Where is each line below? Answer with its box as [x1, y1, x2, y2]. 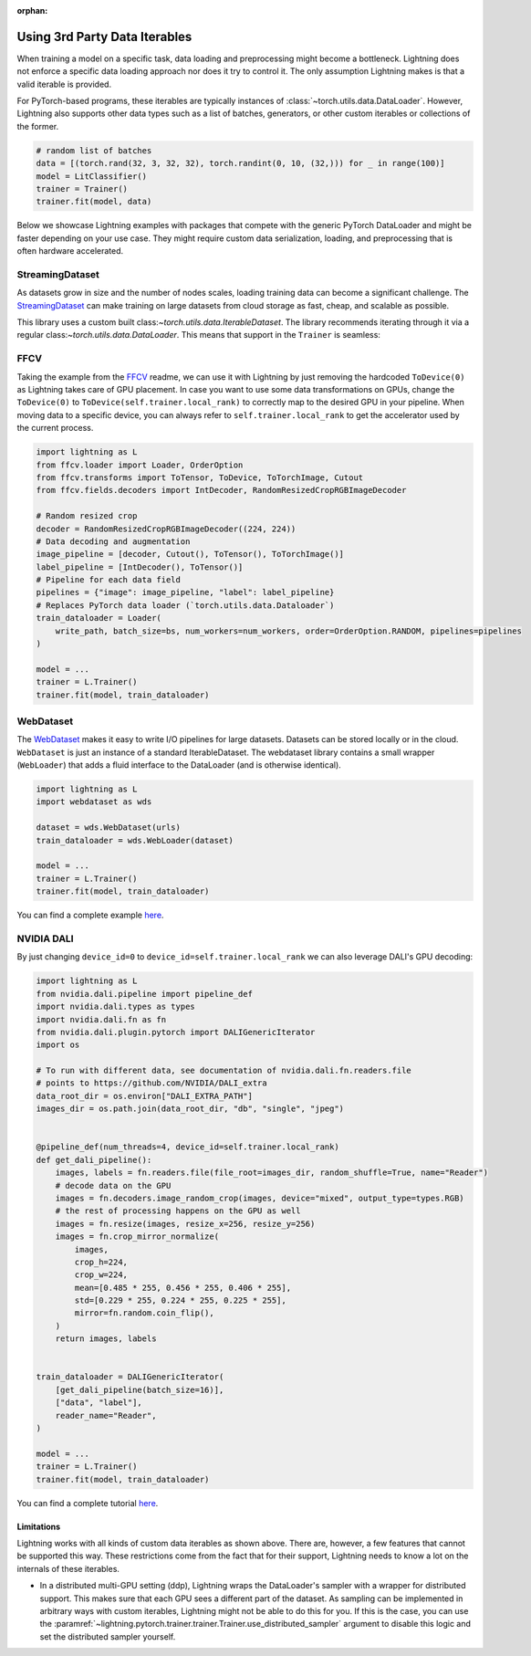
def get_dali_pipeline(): [36, 1155, 152, 1165]
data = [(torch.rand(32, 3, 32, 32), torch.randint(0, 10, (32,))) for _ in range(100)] [36, 158, 446, 169]
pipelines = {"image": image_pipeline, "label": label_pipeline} [36, 587, 335, 598]
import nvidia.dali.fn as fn [36, 1014, 167, 1024]
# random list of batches [36, 145, 152, 155]
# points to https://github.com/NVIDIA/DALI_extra [36, 1078, 268, 1088]
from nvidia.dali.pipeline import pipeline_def [36, 989, 253, 999]
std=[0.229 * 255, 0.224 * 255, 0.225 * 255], [74, 1295, 286, 1305]
